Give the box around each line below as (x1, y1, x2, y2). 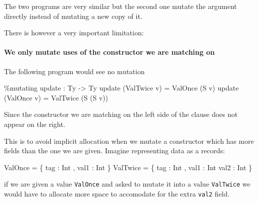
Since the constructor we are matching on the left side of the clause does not (4, 109, 238, 119)
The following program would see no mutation (4, 66, 145, 76)
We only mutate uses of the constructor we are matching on (4, 47, 215, 57)
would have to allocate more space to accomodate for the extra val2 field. (4, 188, 230, 199)
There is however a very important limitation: (4, 27, 144, 38)
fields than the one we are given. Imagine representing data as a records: (4, 145, 225, 156)
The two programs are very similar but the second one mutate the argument (4, 1, 237, 11)
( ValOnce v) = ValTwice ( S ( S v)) (4, 92, 108, 102)
